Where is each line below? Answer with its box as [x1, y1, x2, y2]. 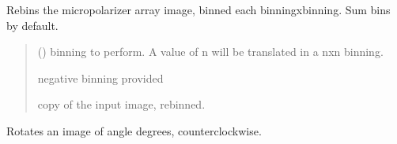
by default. [6, 17, 59, 33]
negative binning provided [37, 69, 164, 86]
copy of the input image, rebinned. [37, 96, 206, 113]
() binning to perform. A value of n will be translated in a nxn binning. [37, 43, 384, 60]
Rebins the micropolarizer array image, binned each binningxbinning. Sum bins [6, 2, 391, 17]
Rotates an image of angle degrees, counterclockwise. [6, 122, 262, 138]
